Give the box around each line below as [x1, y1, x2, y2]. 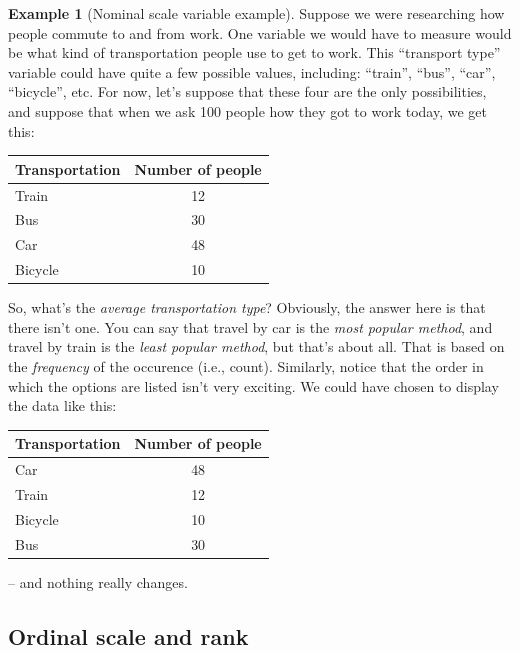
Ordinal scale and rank [8, 620, 249, 651]
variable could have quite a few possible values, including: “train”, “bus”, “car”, [8, 61, 496, 82]
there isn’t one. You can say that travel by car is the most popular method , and [8, 316, 493, 337]
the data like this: [8, 395, 117, 416]
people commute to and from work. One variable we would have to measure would [8, 22, 512, 43]
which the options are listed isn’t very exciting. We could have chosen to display [8, 375, 499, 396]
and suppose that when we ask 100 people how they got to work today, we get [8, 100, 487, 121]
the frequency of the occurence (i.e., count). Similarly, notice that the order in [8, 355, 484, 376]
